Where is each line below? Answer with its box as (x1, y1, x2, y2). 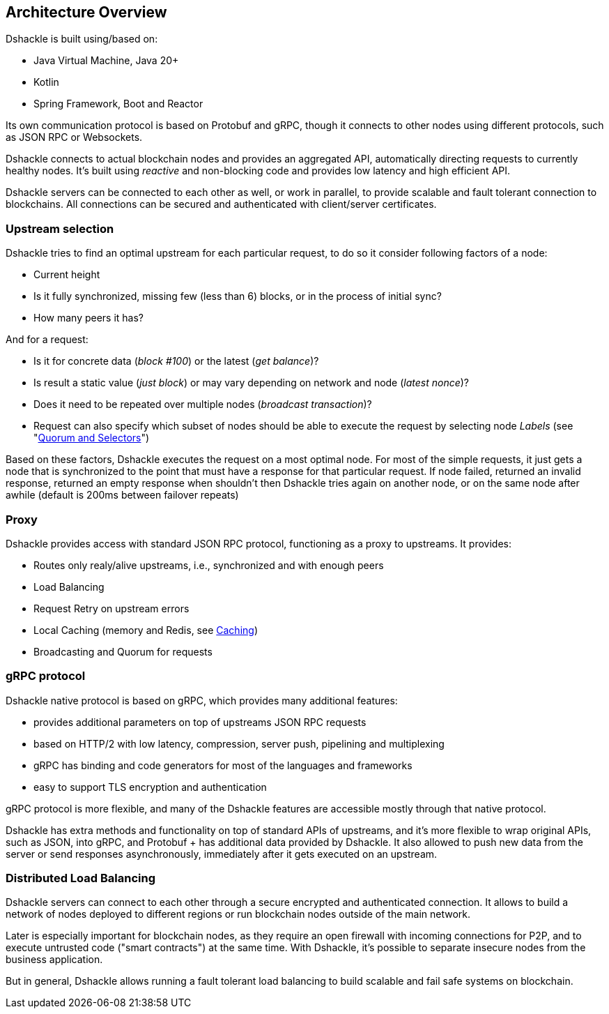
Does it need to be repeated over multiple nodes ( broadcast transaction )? (33, 398, 372, 411)
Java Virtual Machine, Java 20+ (33, 54, 179, 67)
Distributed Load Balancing (6, 871, 155, 886)
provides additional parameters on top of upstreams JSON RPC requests (33, 716, 367, 728)
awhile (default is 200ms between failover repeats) (6, 489, 239, 501)
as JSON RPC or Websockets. (6, 131, 143, 144)
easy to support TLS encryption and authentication (33, 780, 267, 793)
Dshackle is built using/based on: (6, 33, 158, 45)
